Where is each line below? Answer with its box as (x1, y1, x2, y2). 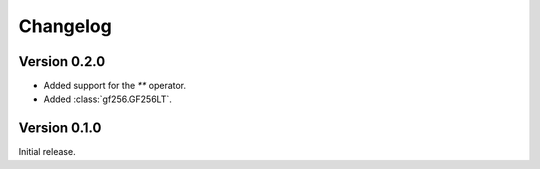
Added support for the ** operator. (43, 80, 187, 92)
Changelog (18, 15, 112, 37)
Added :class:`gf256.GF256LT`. (43, 93, 172, 105)
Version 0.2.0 (18, 53, 106, 70)
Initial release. (18, 146, 76, 158)
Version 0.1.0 (18, 120, 102, 137)
